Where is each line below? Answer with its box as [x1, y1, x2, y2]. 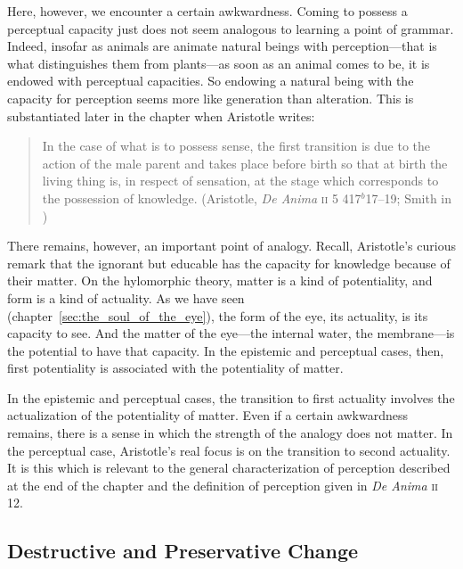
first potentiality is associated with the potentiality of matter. [7, 359, 344, 377]
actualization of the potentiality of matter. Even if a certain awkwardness [7, 406, 409, 425]
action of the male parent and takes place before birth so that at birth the [42, 153, 448, 172]
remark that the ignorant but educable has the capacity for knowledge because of [7, 253, 451, 272]
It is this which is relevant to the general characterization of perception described [7, 458, 451, 477]
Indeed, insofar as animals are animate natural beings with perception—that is [7, 37, 437, 55]
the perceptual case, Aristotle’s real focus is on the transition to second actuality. [7, 441, 451, 459]
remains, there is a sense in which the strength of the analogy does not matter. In [7, 424, 453, 442]
